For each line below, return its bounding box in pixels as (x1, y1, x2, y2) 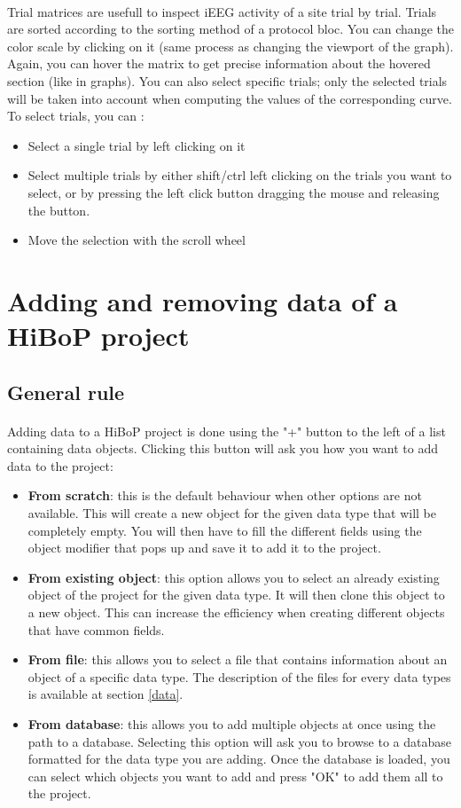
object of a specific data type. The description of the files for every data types (27, 667, 451, 686)
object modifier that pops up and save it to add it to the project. (27, 538, 381, 557)
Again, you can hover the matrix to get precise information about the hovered (7, 54, 431, 73)
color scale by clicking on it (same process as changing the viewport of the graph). (7, 36, 454, 55)
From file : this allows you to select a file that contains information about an (27, 650, 448, 669)
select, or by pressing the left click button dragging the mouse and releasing (27, 183, 440, 201)
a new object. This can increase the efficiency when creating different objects (27, 603, 445, 621)
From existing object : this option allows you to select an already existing (27, 568, 440, 586)
